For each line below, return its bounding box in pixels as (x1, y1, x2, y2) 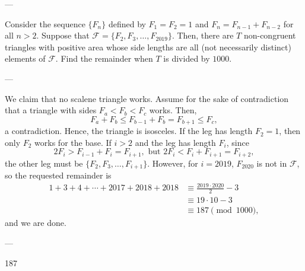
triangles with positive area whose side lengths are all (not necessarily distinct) (5, 40, 291, 53)
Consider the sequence (5, 17, 85, 30)
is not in (256, 157, 287, 169)
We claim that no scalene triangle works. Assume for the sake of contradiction (5, 92, 289, 104)
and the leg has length (135, 136, 216, 148)
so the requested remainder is (5, 169, 112, 181)
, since (226, 136, 249, 148)
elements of (5, 52, 46, 65)
